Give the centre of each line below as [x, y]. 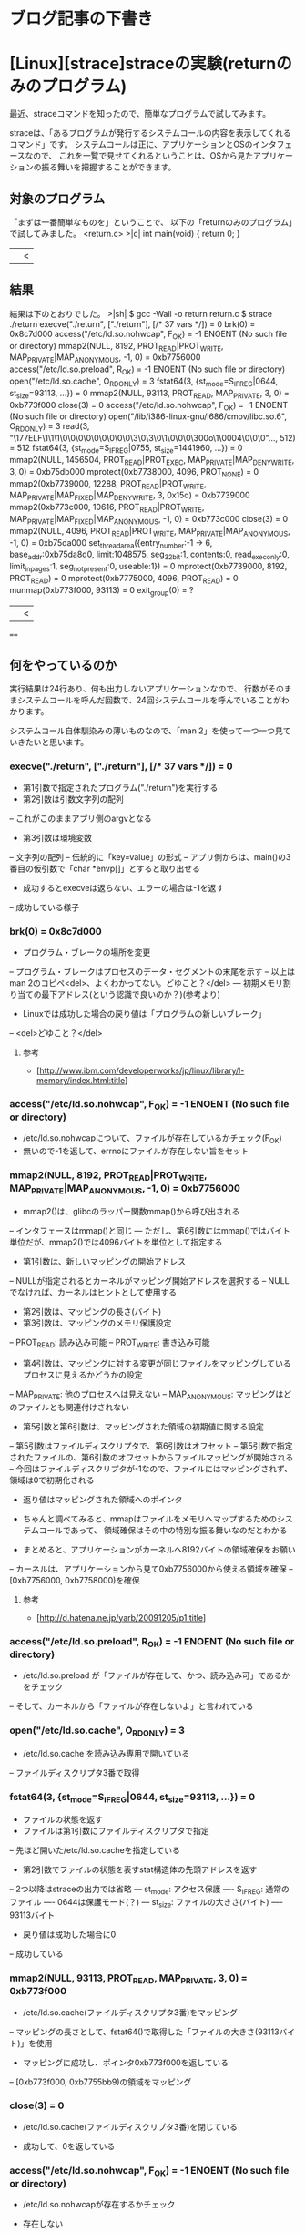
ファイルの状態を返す [62, 1819]
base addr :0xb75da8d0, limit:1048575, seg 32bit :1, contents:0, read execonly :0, [149, 555]
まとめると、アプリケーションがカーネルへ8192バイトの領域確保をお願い [159, 1549]
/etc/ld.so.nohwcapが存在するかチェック [99, 2205]
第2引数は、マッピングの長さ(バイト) [92, 1312]
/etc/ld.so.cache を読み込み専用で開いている [106, 1753]
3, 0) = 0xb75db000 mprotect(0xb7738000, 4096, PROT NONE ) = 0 [134, 472]
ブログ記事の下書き [81, 19]
